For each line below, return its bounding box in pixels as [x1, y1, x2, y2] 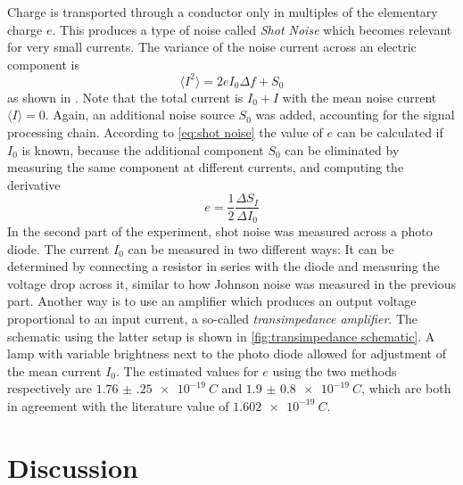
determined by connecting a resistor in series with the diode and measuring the [7, 257, 440, 275]
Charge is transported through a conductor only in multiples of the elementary [7, 3, 438, 21]
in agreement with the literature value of [7, 396, 229, 415]
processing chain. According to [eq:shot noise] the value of [7, 123, 323, 142]
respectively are [7, 379, 93, 398]
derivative [7, 175, 61, 193]
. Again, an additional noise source [45, 105, 235, 124]
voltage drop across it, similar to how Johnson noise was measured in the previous [7, 274, 457, 292]
